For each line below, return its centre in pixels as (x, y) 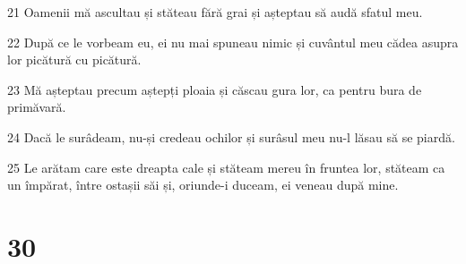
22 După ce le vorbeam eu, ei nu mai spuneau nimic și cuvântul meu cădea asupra (233, 42)
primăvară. (37, 107)
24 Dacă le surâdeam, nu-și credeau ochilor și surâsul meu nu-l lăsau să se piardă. (231, 136)
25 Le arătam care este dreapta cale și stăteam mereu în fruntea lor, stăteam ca (226, 167)
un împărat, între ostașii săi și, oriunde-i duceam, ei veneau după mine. (203, 185)
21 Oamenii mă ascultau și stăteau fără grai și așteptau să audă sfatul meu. (215, 12)
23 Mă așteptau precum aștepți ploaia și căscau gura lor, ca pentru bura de (215, 89)
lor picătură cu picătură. (74, 60)
